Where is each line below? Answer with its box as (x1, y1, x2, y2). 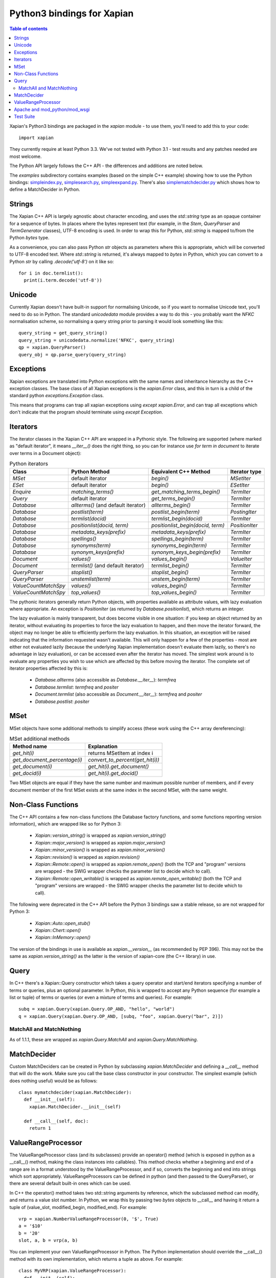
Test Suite (14, 113, 35, 120)
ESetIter (230, 481, 250, 488)
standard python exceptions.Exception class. (9, 393, 104, 399)
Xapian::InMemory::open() (35, 934, 91, 941)
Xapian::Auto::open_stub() (35, 920, 90, 926)
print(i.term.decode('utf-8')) (24, 278, 102, 283)
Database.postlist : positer (35, 698, 89, 704)
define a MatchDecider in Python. (9, 187, 80, 193)
